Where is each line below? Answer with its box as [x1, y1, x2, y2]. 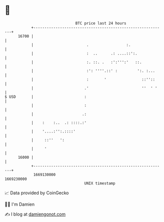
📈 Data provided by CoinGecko [4, 190, 69, 196]
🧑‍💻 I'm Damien [4, 201, 35, 207]
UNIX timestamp [84, 180, 116, 186]
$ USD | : [4, 94, 87, 99]
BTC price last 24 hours [75, 21, 126, 26]
